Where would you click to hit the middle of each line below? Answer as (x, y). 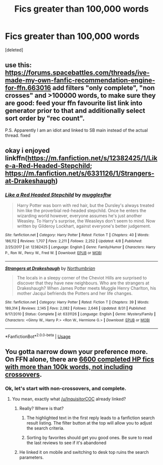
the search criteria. (45, 428)
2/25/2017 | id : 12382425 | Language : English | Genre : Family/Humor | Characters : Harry (80, 247)
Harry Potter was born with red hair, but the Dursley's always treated (85, 205)
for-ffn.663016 (28, 88)
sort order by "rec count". (45, 119)
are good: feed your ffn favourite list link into (74, 103)
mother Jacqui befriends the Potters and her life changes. (75, 294)
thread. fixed (18, 135)
